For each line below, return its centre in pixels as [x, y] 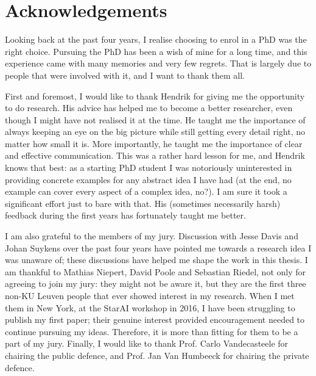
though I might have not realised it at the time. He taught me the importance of [155, 119]
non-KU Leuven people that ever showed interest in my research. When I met [150, 295]
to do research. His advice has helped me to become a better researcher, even [149, 108]
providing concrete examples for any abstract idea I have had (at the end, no [148, 179]
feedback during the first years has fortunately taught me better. [125, 215]
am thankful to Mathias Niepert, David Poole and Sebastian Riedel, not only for [155, 271]
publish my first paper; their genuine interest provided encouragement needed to [155, 320]
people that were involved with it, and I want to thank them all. [125, 75]
